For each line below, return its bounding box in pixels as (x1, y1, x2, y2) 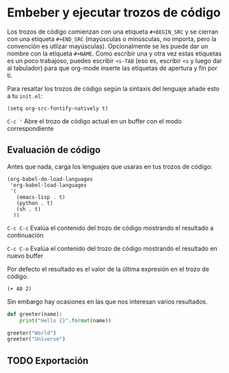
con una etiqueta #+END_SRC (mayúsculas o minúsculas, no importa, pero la (7, 34, 217, 43)
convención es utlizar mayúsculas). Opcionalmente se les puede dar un (7, 42, 208, 50)
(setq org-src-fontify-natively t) (7, 105, 109, 112)
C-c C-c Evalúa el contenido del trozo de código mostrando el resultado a (7, 224, 214, 232)
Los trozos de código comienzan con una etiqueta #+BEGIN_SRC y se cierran (7, 27, 219, 36)
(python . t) (16, 200, 53, 206)
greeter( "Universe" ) (7, 336, 66, 343)
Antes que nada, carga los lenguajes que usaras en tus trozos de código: (7, 163, 213, 171)
